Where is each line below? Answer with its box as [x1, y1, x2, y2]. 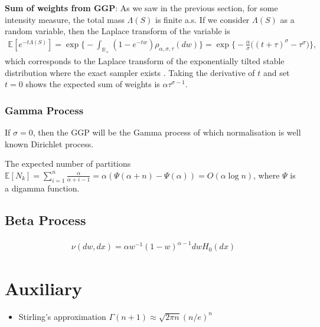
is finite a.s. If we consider [155, 13, 250, 25]
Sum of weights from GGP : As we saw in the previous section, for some [5, 2, 278, 14]
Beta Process [5, 211, 86, 229]
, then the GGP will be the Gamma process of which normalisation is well [32, 126, 301, 138]
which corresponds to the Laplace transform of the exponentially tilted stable [5, 55, 285, 67]
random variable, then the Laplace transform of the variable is [5, 25, 230, 37]
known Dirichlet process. [5, 137, 94, 150]
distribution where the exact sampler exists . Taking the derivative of [5, 66, 255, 78]
